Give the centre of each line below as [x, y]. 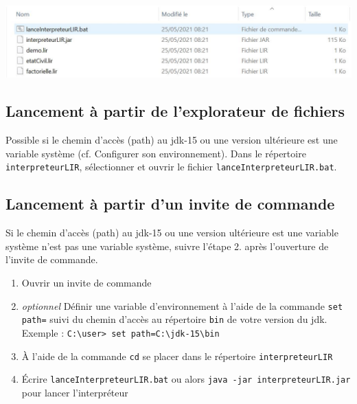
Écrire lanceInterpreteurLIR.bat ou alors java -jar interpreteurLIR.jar [186, 379]
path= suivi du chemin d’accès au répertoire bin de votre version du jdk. [174, 319]
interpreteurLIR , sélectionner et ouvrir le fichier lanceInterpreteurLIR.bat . [171, 167]
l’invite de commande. [52, 259]
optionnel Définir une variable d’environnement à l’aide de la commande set [182, 305]
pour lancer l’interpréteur [75, 392]
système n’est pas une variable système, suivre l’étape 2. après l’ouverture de [167, 246]
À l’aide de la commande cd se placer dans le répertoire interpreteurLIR [177, 356]
